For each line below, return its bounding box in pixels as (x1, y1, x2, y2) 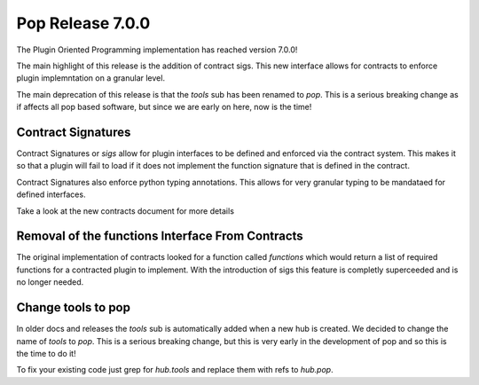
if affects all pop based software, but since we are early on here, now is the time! (16, 102, 312, 113)
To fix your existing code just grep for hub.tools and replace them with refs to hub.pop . (16, 365, 334, 375)
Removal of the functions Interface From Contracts (16, 229, 303, 244)
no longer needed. (16, 277, 84, 287)
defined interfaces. (16, 189, 86, 200)
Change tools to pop (16, 300, 130, 315)
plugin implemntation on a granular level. (16, 73, 166, 83)
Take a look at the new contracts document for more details (16, 205, 235, 216)
